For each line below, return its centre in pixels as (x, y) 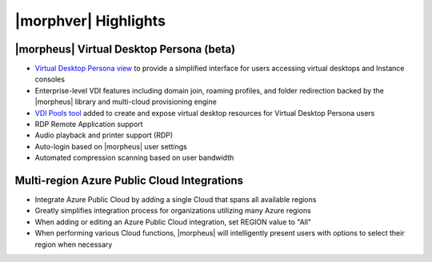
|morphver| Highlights (90, 21)
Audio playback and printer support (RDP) (104, 135)
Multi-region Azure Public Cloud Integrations (129, 181)
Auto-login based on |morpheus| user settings (111, 146)
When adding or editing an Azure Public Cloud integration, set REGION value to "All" (173, 222)
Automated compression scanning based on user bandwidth (134, 158)
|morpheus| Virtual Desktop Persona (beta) (125, 49)
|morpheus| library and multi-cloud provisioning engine (126, 102)
